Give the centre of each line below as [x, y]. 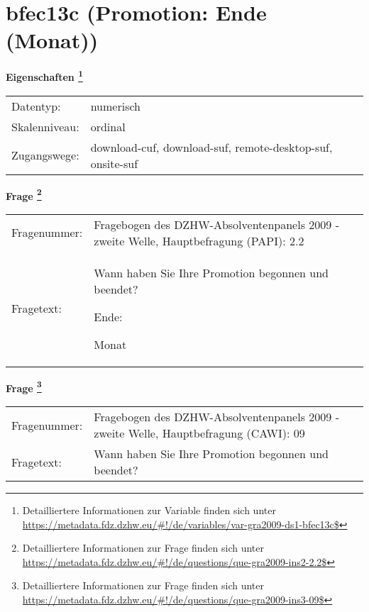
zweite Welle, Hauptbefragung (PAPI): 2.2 [199, 240]
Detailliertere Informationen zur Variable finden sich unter [149, 510]
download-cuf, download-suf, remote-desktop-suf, [211, 147]
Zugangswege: [45, 155]
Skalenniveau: [45, 126]
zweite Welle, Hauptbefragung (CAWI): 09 [199, 433]
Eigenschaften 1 [44, 76]
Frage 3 [24, 386]
